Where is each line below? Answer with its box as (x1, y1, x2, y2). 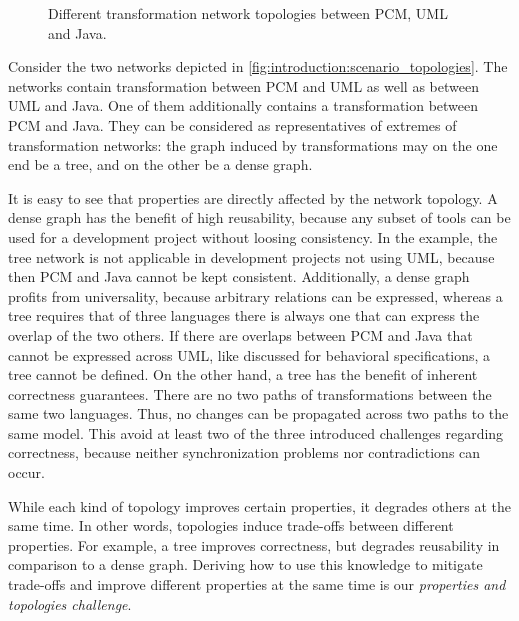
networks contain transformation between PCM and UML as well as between (8, 75, 479, 96)
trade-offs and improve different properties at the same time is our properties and (8, 574, 506, 595)
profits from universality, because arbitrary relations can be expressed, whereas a (8, 285, 503, 306)
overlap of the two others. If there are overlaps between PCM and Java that (8, 324, 473, 345)
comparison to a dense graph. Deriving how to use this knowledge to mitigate (8, 554, 483, 575)
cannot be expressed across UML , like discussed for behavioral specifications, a (8, 344, 491, 365)
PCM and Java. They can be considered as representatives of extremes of (8, 114, 457, 135)
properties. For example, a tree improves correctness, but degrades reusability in (8, 534, 500, 555)
